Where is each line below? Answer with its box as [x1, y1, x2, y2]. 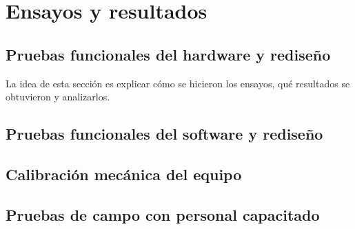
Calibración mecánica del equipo [6, 163, 242, 184]
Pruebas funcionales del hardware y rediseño [6, 43, 331, 65]
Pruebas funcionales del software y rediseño [6, 123, 323, 144]
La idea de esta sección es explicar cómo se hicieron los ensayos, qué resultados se [6, 76, 350, 90]
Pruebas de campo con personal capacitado [6, 204, 320, 225]
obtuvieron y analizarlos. [6, 89, 110, 104]
